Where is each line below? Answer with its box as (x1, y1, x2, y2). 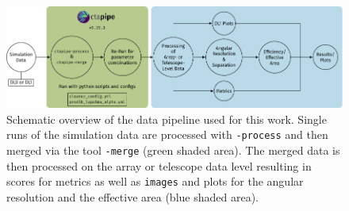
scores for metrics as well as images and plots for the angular (6, 173, 304, 190)
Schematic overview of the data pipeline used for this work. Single (6, 110, 327, 127)
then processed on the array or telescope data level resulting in (6, 157, 312, 174)
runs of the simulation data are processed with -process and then (6, 126, 328, 143)
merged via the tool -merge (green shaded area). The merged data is (6, 141, 340, 158)
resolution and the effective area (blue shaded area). (6, 188, 259, 205)
